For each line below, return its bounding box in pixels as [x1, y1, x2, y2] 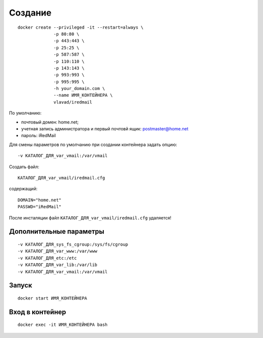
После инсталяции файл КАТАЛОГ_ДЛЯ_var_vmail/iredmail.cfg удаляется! [9, 214, 171, 221]
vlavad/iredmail [54, 99, 93, 105]
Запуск [9, 281, 33, 289]
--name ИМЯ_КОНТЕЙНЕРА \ [54, 92, 113, 98]
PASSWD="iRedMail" [18, 204, 62, 210]
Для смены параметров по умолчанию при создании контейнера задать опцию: [9, 142, 177, 147]
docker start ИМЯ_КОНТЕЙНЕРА [18, 295, 87, 301]
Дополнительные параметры [9, 228, 105, 236]
